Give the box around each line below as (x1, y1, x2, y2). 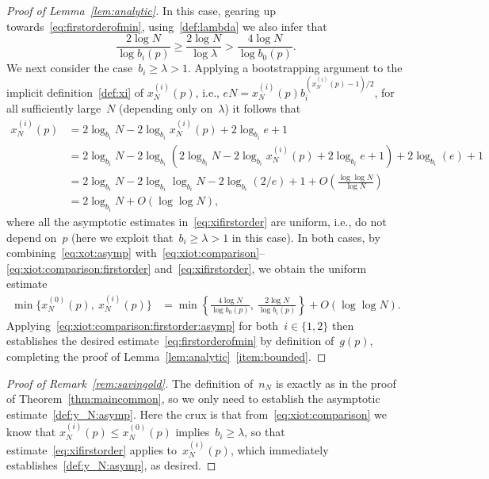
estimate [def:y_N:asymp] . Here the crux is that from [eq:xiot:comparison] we (6, 405, 388, 422)
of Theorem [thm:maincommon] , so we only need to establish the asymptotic (6, 390, 380, 407)
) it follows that (224, 100, 301, 117)
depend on (6, 228, 57, 245)
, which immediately (230, 441, 329, 458)
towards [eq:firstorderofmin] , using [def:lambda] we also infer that (6, 17, 327, 34)
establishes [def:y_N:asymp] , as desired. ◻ (6, 457, 216, 473)
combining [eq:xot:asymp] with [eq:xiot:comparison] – (6, 244, 266, 261)
